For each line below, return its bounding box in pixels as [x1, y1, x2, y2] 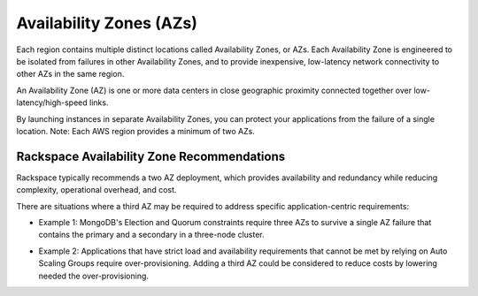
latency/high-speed [16, 97, 88, 108]
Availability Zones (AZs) [16, 13, 198, 33]
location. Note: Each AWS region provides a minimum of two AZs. [16, 125, 256, 136]
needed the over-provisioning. [38, 270, 150, 281]
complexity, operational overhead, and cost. [16, 185, 177, 195]
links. [89, 97, 109, 108]
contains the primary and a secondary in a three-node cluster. [38, 230, 265, 240]
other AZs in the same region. [16, 69, 125, 80]
